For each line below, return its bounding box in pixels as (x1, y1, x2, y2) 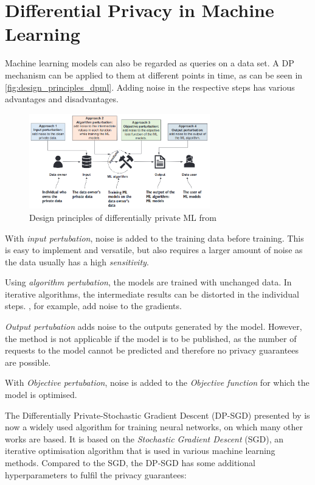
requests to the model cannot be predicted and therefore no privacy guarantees (5, 344, 299, 357)
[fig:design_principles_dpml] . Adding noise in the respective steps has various (5, 80, 295, 93)
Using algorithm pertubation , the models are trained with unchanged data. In (5, 276, 292, 288)
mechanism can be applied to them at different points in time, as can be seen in (5, 68, 303, 81)
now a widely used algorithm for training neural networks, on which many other (5, 420, 303, 433)
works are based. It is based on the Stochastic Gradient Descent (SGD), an (5, 432, 283, 445)
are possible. (5, 355, 51, 368)
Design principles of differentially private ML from (29, 211, 216, 223)
